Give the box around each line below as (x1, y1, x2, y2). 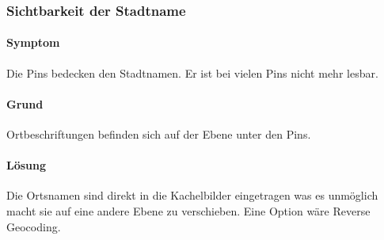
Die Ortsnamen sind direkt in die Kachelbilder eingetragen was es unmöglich (6, 187, 378, 204)
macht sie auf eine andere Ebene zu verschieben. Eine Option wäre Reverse (6, 203, 371, 219)
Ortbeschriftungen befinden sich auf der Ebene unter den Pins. (6, 126, 311, 143)
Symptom (6, 34, 60, 51)
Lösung (6, 157, 47, 173)
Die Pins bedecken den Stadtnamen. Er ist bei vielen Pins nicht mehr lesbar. (6, 64, 378, 81)
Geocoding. (6, 218, 61, 234)
